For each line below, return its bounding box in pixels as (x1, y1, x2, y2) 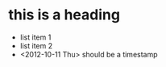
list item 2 (19, 40, 53, 50)
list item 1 (19, 32, 52, 42)
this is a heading (8, 6, 121, 24)
